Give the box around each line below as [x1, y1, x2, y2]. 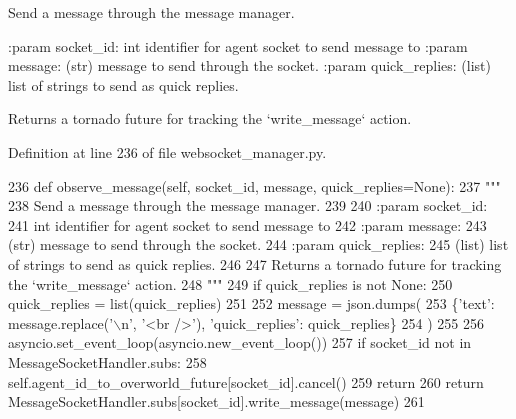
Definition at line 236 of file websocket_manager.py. [8, 141, 327, 162]
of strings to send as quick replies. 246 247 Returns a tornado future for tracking [8, 253, 502, 274]
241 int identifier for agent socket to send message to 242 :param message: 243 [8, 214, 487, 235]
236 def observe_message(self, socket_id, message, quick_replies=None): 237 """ [8, 175, 501, 196]
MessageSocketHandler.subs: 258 [8, 351, 207, 372]
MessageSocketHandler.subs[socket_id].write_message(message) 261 [8, 391, 425, 412]
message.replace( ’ [8, 312, 114, 333]
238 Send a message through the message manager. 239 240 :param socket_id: [8, 195, 488, 216]
